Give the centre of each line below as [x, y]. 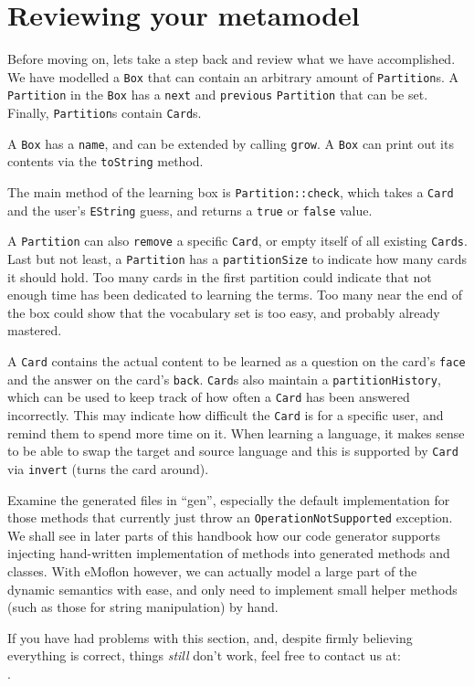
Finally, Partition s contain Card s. [105, 113]
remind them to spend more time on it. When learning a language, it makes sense [236, 433]
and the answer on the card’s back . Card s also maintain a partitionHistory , [224, 379]
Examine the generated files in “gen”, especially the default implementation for [229, 499]
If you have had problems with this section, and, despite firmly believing [210, 637]
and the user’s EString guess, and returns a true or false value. [190, 210]
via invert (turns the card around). [108, 468]
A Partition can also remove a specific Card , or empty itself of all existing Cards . [237, 241]
